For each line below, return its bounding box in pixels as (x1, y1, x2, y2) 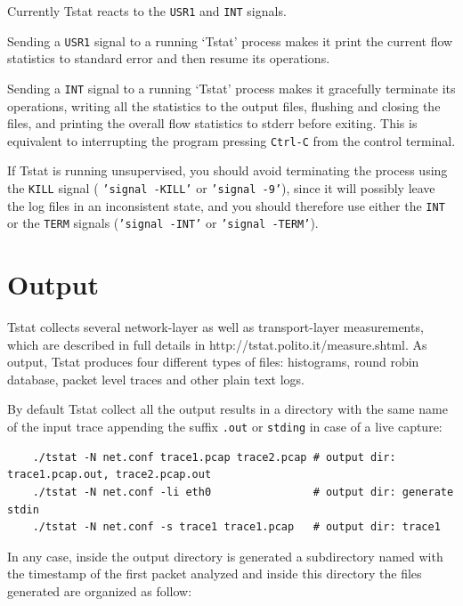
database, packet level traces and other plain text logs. (7, 369, 305, 388)
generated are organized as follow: (7, 581, 192, 600)
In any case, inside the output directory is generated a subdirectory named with (7, 546, 443, 565)
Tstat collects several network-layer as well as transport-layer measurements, (7, 318, 424, 336)
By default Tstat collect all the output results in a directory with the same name (7, 400, 448, 418)
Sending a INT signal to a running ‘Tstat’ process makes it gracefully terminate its (7, 78, 456, 97)
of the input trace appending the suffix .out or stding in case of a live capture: (7, 417, 443, 436)
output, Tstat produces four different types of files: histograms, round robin (7, 352, 419, 371)
